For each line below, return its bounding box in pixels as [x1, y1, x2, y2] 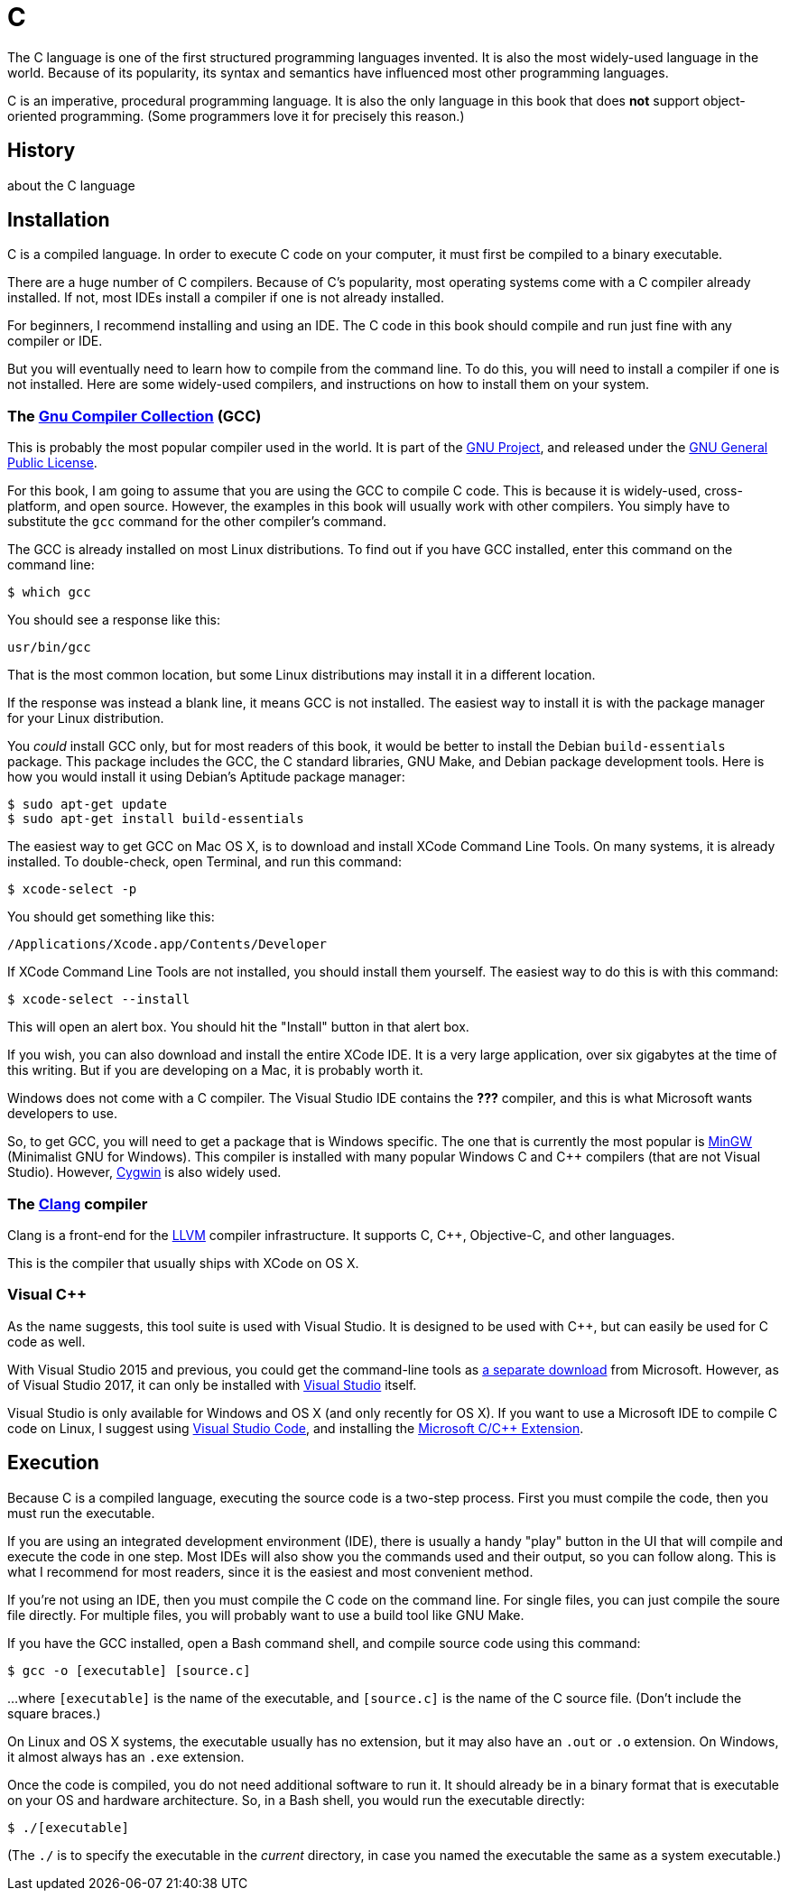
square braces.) [7, 1705, 101, 1721]
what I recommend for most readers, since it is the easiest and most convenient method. [7, 1563, 534, 1579]
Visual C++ [7, 1285, 88, 1304]
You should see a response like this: [7, 612, 220, 628]
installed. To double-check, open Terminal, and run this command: [7, 854, 402, 870]
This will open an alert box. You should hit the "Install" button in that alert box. [7, 1019, 469, 1035]
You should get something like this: [7, 909, 215, 925]
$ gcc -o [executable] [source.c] [7, 1662, 251, 1678]
